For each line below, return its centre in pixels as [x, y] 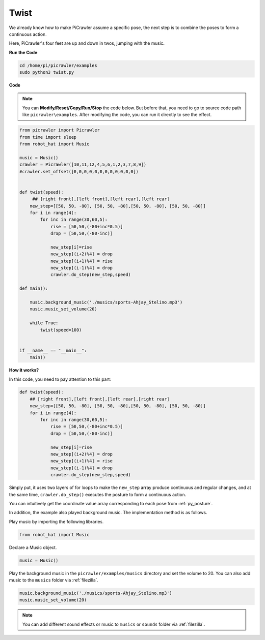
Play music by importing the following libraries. [56, 521]
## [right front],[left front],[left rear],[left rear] [101, 199]
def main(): [34, 289]
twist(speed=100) [61, 330]
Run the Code [23, 52]
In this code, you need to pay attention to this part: [60, 379]
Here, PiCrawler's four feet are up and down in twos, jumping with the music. [87, 43]
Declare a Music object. [33, 547]
